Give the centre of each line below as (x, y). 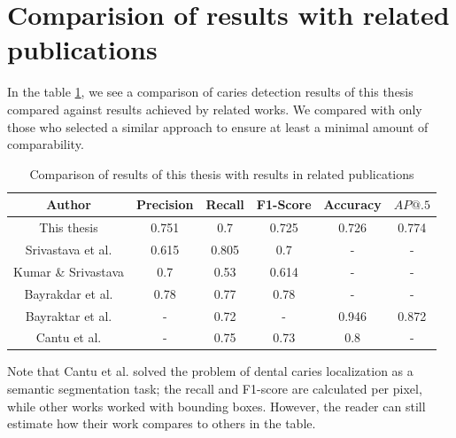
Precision (165, 204)
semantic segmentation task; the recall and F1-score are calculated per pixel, (215, 389)
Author (69, 204)
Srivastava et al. (69, 249)
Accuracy (352, 204)
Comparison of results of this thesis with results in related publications (222, 173)
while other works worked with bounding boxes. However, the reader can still (216, 406)
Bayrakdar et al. (69, 293)
